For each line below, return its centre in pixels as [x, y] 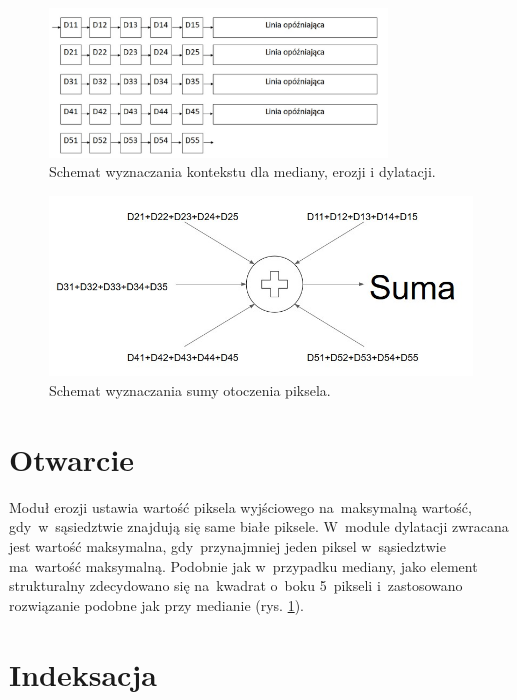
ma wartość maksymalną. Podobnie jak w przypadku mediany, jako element [243, 565]
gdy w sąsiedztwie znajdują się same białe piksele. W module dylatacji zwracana [259, 526]
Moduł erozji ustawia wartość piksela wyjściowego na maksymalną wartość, [240, 506]
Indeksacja [83, 673]
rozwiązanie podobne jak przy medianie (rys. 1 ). [156, 604]
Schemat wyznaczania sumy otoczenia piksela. [190, 390]
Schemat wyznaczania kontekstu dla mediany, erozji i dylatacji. [242, 171]
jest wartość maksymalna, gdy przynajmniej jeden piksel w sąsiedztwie [227, 545]
